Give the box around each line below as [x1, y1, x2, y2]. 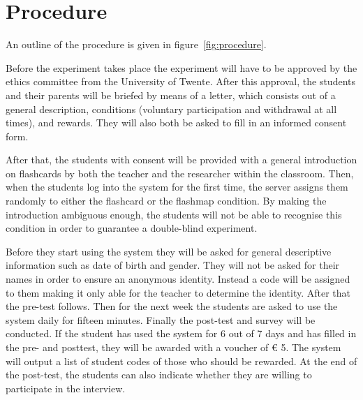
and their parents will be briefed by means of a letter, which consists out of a [6, 87, 336, 102]
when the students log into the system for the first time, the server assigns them [6, 179, 348, 194]
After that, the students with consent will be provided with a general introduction [6, 152, 357, 167]
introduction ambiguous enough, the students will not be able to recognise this [6, 207, 342, 221]
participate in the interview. [6, 380, 126, 395]
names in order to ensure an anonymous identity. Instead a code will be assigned [6, 272, 350, 286]
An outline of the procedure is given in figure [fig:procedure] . [6, 37, 267, 52]
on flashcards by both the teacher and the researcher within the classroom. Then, [6, 165, 354, 180]
